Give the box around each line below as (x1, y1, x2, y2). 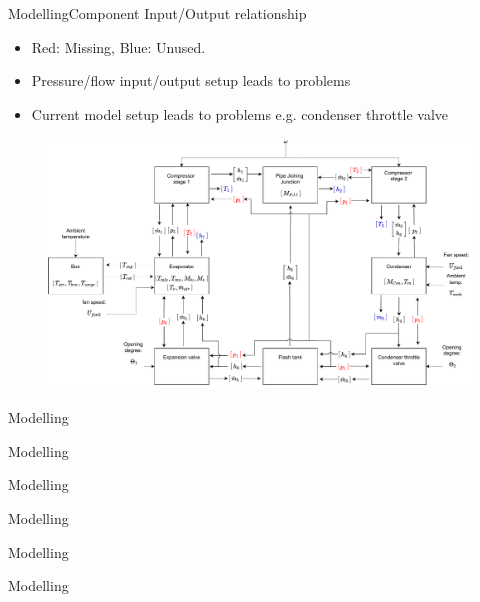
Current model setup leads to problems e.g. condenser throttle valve (31, 103, 449, 124)
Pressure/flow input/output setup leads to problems (31, 70, 351, 91)
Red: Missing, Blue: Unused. (31, 36, 206, 57)
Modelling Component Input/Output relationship (8, 3, 307, 23)
